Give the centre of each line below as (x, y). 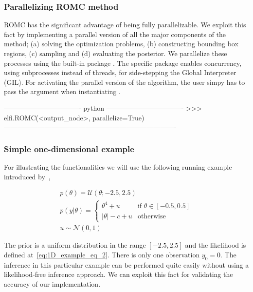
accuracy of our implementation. (52, 283)
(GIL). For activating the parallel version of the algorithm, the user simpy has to (125, 82)
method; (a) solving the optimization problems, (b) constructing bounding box (121, 44)
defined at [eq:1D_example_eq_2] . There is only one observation (102, 254)
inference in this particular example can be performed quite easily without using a (126, 264)
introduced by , (27, 176)
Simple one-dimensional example (69, 148)
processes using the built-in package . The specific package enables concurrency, (123, 63)
